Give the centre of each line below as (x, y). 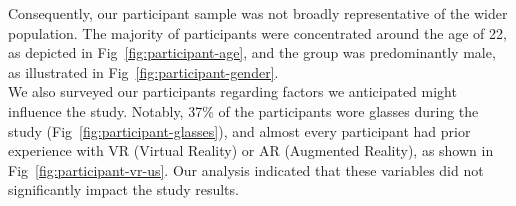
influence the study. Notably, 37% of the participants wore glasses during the (243, 110)
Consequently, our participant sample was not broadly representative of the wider (258, 13)
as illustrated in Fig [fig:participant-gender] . (143, 71)
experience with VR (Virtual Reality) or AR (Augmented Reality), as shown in (251, 150)
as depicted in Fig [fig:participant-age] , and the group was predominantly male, (252, 52)
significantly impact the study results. (123, 189)
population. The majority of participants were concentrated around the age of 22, (257, 32)
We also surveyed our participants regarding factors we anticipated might (232, 91)
